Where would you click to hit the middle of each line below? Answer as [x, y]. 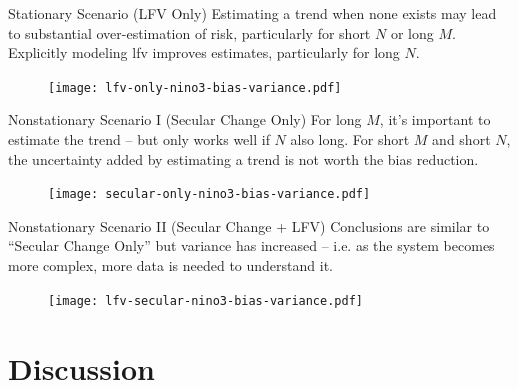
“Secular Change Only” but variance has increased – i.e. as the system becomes [251, 245]
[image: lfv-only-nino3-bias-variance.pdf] [195, 87]
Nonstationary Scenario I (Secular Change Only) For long [185, 119]
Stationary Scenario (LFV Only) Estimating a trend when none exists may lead [252, 13]
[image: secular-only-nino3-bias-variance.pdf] [209, 194]
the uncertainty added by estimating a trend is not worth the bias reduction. [243, 158]
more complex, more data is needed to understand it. [170, 265]
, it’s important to [435, 119]
